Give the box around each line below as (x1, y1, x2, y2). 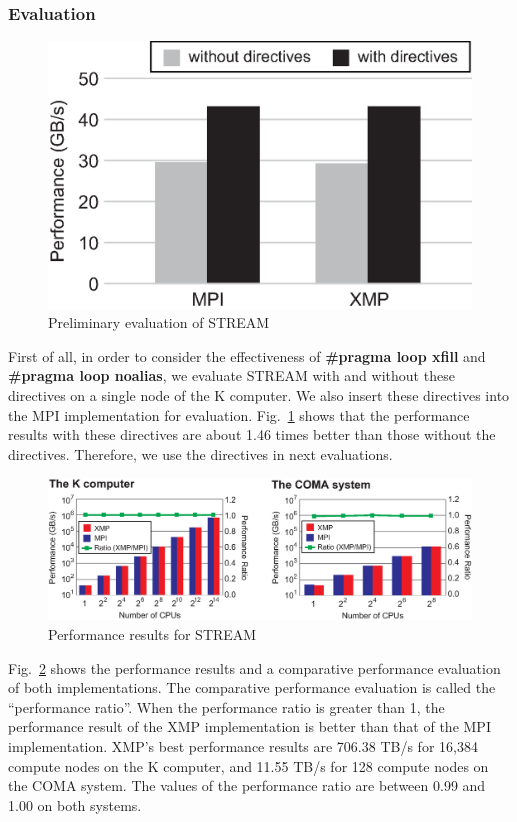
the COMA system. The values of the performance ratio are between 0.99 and (8, 775, 486, 796)
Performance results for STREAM (48, 624, 257, 645)
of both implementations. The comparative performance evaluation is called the (8, 677, 496, 698)
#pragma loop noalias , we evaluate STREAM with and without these (8, 365, 455, 386)
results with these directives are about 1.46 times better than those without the (8, 424, 496, 445)
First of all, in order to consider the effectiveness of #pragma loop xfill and (8, 345, 486, 366)
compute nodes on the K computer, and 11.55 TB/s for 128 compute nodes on (8, 755, 489, 776)
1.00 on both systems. (8, 794, 142, 815)
